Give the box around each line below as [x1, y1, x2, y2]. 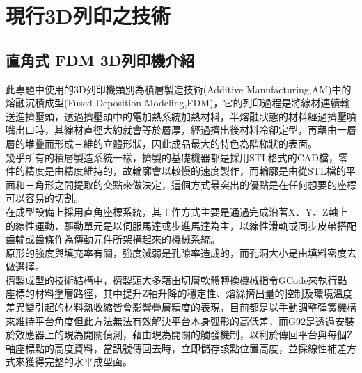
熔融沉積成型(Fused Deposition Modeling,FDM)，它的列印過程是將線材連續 [6, 95, 340, 110]
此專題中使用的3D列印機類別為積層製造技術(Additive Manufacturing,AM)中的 [6, 81, 352, 96]
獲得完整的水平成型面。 [24, 354, 132, 369]
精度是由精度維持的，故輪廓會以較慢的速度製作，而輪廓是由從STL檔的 [24, 164, 346, 178]
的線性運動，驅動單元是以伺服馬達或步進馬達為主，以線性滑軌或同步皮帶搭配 [6, 218, 356, 232]
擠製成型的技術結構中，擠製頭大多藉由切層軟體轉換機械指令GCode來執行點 [6, 272, 347, 287]
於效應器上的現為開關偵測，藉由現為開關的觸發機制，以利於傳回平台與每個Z [6, 327, 353, 342]
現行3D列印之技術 [6, 1, 171, 30]
